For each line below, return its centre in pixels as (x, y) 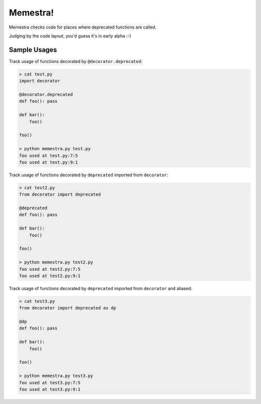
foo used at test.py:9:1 (49, 162)
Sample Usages (33, 50)
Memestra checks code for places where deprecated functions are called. (83, 27)
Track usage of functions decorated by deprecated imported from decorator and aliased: (101, 288)
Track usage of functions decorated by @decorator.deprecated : (76, 61)
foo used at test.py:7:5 (49, 155)
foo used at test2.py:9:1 (50, 276)
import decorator (40, 81)
